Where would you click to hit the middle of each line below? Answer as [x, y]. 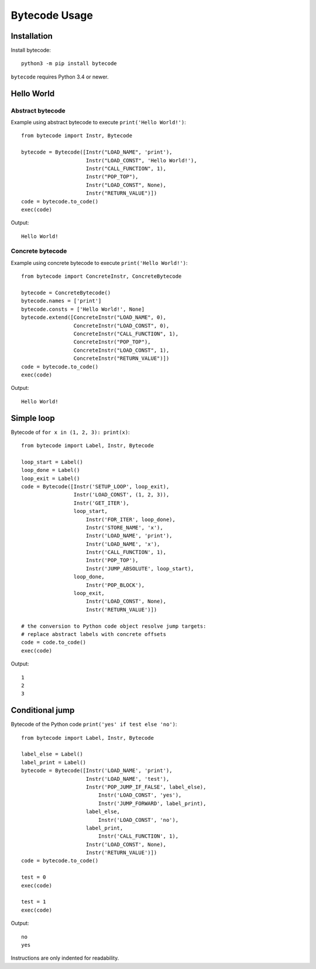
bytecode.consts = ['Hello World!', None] [83, 309]
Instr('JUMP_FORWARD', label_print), [152, 803]
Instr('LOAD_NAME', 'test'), [128, 779]
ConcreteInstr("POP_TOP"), [112, 342]
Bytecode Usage [52, 15]
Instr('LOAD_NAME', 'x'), [123, 544]
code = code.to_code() [54, 642]
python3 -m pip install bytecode [69, 64]
